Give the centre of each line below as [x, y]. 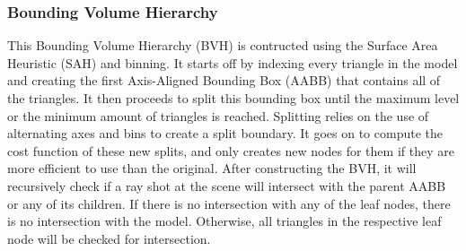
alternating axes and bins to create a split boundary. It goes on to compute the [225, 133]
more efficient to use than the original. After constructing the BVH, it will [212, 168]
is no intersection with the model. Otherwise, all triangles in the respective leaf [224, 221]
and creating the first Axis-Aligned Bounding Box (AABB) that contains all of [224, 80]
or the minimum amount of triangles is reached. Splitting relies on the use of [218, 115]
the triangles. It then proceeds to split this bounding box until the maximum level [233, 98]
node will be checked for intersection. [109, 238]
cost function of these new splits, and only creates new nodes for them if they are [231, 150]
